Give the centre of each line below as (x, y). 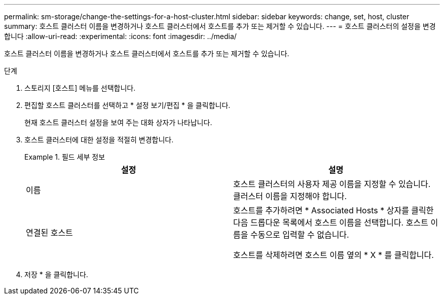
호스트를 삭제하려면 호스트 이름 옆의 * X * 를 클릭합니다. (334, 255)
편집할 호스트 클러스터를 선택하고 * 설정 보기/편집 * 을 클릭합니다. (127, 105)
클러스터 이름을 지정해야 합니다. (290, 196)
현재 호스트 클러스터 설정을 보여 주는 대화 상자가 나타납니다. (118, 122)
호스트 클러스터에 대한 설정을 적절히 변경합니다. (99, 140)
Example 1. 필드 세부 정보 (65, 157)
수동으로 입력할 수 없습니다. (300, 235)
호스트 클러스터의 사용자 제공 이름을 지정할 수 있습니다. (332, 184)
